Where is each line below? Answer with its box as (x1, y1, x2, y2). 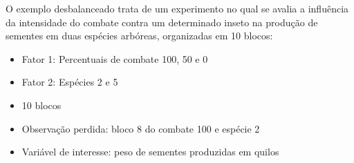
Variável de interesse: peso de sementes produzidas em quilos (21, 144, 279, 159)
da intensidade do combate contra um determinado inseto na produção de (6, 15, 318, 29)
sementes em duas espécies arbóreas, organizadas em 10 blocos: (6, 28, 273, 43)
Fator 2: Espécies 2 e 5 (21, 75, 118, 89)
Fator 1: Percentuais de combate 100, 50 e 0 (21, 51, 208, 66)
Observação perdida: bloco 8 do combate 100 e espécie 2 (21, 121, 260, 135)
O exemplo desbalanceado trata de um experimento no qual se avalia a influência (6, 1, 349, 15)
